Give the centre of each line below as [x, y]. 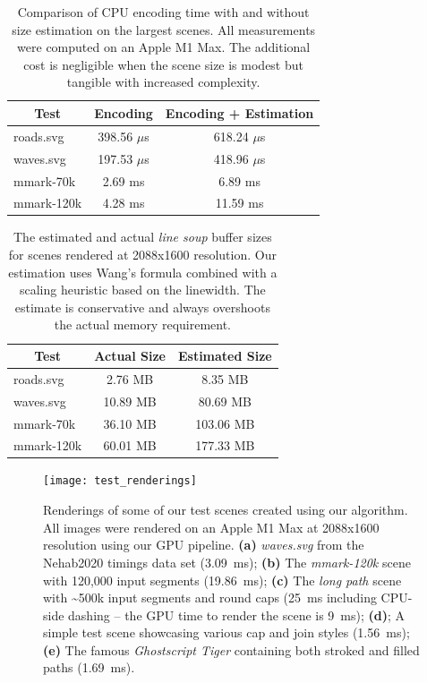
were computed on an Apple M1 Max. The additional [164, 47]
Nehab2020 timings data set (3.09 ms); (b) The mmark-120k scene [227, 562]
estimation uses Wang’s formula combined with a [143, 272]
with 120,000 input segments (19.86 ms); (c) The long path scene [222, 580]
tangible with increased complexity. [163, 82]
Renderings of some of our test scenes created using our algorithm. [226, 510]
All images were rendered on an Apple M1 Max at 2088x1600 [211, 527]
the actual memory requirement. [143, 324]
